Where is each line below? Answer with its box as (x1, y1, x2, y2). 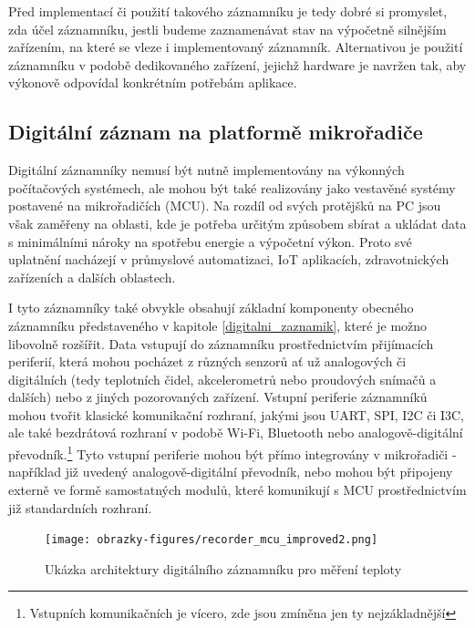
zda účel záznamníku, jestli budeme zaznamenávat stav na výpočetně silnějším (8, 19, 447, 38)
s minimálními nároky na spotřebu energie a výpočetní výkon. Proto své (8, 232, 412, 251)
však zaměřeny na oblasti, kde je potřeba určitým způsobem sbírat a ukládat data (8, 213, 467, 232)
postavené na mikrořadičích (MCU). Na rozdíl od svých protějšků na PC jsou (8, 196, 441, 215)
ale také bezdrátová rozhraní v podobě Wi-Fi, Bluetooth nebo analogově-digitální (8, 423, 463, 442)
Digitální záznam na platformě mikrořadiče (8, 118, 423, 146)
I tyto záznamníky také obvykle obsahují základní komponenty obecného (8, 298, 414, 317)
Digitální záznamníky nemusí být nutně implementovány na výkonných (8, 160, 405, 180)
